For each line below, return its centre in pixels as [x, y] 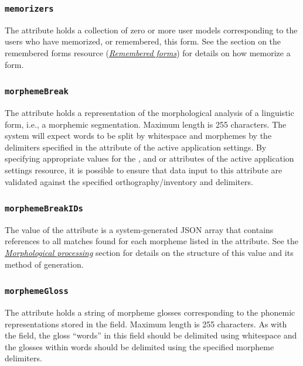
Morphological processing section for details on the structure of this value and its [149, 253]
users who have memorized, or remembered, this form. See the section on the [143, 41]
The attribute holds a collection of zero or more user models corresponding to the [151, 30]
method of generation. [44, 264]
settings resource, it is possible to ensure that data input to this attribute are [144, 170]
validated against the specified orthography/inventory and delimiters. [129, 181]
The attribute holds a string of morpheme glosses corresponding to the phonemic [150, 312]
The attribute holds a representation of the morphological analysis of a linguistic [149, 112]
